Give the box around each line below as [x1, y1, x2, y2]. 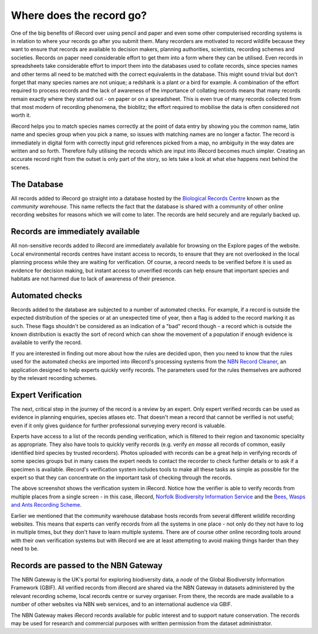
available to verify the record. [11, 339, 82, 346]
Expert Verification [11, 389, 82, 400]
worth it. [11, 112, 31, 119]
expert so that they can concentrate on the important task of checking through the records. [11, 474, 233, 481]
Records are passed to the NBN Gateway [11, 560, 163, 570]
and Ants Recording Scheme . [11, 501, 82, 508]
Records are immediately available [11, 227, 140, 237]
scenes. [11, 164, 31, 171]
